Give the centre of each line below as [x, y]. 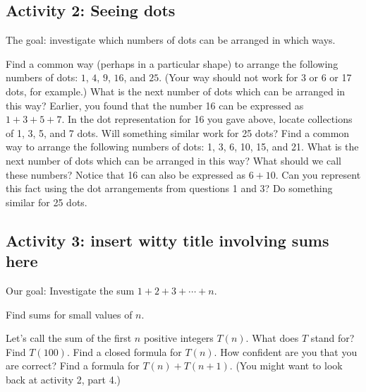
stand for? [333, 338]
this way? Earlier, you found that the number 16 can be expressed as [155, 105]
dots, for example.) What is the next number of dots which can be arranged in [176, 91]
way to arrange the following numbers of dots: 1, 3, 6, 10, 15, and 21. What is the [182, 147]
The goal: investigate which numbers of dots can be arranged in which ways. [171, 40]
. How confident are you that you [286, 351]
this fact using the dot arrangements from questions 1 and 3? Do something [169, 188]
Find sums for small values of [69, 314]
